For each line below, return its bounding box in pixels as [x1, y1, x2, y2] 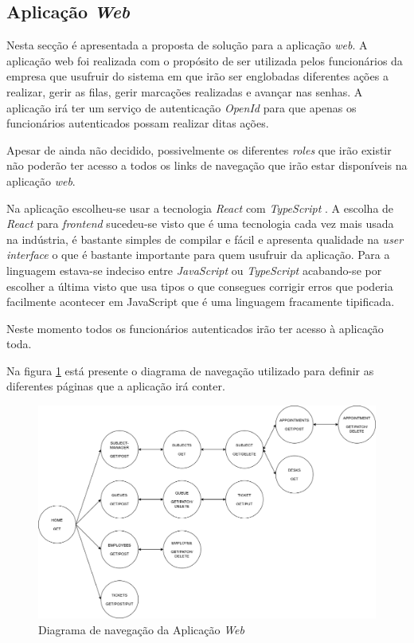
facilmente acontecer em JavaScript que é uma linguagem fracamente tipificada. [6, 293, 395, 310]
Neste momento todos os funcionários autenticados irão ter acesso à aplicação [6, 320, 384, 336]
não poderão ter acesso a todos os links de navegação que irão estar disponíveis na [6, 157, 408, 174]
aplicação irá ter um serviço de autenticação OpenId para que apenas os [6, 99, 357, 116]
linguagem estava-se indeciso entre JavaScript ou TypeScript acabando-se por [6, 261, 382, 278]
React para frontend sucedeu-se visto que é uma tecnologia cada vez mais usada [6, 215, 394, 232]
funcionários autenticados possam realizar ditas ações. [6, 115, 269, 131]
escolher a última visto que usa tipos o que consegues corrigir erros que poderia [6, 277, 393, 294]
